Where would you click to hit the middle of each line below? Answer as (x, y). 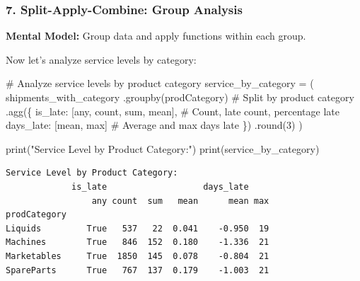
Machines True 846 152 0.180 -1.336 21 (138, 242)
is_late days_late (160, 187)
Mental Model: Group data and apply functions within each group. (156, 36)
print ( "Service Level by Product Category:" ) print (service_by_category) (163, 148)
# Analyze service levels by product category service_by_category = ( (160, 83)
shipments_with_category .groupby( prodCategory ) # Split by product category (180, 97)
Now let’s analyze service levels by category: (101, 59)
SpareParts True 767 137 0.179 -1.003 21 (138, 270)
